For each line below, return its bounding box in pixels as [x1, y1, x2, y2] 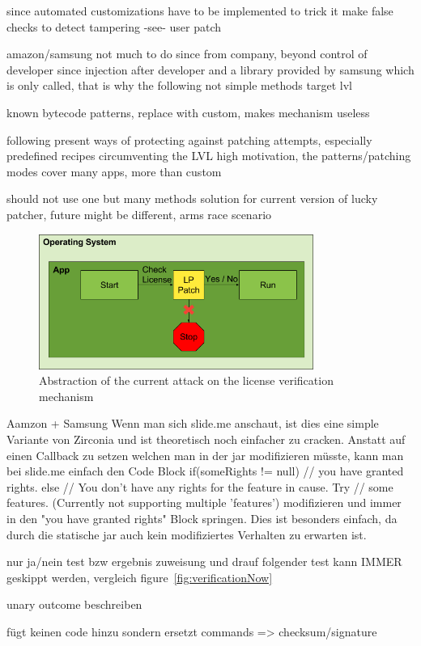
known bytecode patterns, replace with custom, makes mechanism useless [6, 103, 370, 120]
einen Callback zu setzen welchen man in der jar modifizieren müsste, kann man [6, 446, 404, 463]
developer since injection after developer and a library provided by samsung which [6, 61, 415, 78]
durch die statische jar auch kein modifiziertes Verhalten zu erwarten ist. [6, 526, 367, 543]
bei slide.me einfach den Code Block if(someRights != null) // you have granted [6, 462, 404, 479]
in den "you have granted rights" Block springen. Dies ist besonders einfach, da [6, 509, 398, 526]
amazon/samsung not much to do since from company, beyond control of [6, 45, 368, 62]
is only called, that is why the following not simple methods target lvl [6, 77, 352, 94]
